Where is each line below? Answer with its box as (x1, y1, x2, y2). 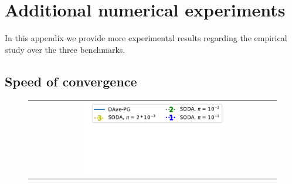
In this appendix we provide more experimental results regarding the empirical (5, 32, 287, 44)
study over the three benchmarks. (5, 43, 125, 55)
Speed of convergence (5, 72, 137, 90)
